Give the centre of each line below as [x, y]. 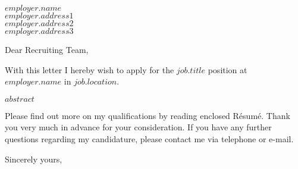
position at [228, 69]
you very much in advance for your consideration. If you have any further [138, 127]
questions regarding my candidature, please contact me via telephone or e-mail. [149, 138]
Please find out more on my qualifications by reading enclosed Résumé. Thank [148, 115]
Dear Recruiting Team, [47, 49]
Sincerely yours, [34, 159]
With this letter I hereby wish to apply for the [90, 69]
